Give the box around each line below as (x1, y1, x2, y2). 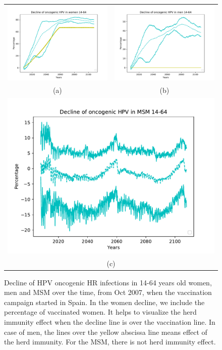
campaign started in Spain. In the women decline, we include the (4, 296, 205, 307)
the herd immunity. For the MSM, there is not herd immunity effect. (4, 336, 216, 347)
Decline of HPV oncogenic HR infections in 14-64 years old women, (4, 277, 212, 287)
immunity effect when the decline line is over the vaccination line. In (4, 316, 215, 327)
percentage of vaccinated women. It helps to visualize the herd (4, 307, 197, 317)
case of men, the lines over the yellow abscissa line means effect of (4, 326, 207, 337)
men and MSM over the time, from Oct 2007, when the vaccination (4, 287, 212, 297)
